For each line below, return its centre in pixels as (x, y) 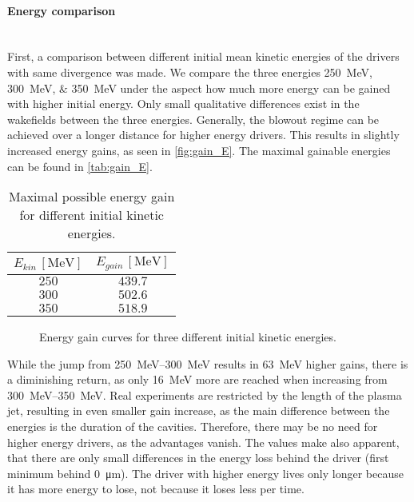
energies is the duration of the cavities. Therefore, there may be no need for (193, 426)
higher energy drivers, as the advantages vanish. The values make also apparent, (203, 442)
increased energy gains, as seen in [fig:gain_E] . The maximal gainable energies (199, 150)
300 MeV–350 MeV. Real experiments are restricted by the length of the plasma (205, 394)
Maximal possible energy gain (92, 197)
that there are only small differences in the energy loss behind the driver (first (198, 458)
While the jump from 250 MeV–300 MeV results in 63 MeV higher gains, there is (208, 363)
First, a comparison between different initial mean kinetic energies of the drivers (203, 56)
